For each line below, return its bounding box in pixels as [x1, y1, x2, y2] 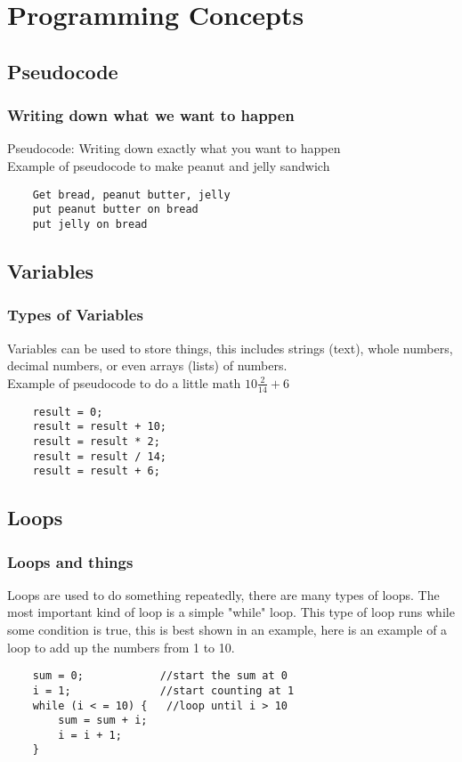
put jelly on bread [32, 217, 148, 231]
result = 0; [32, 405, 103, 418]
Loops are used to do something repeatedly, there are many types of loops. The [7, 585, 440, 604]
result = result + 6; [32, 465, 160, 478]
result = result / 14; [32, 450, 166, 463]
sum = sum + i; [58, 714, 148, 727]
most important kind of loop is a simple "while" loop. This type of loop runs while [7, 603, 455, 621]
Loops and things [7, 550, 134, 572]
